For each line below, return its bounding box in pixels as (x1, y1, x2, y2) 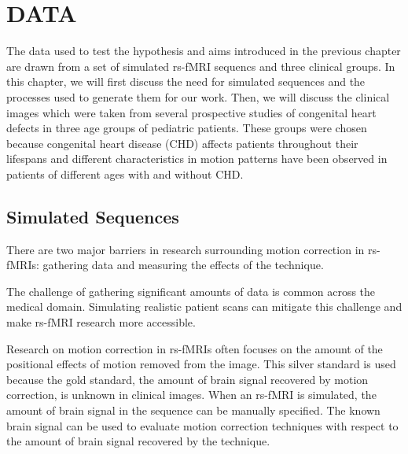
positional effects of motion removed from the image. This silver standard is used (6, 356, 396, 372)
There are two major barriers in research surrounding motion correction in (6, 241, 365, 257)
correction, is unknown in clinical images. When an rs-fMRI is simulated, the (6, 386, 377, 403)
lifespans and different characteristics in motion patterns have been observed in (6, 150, 388, 167)
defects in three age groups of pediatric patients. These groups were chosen (6, 120, 367, 136)
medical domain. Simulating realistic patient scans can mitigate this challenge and (6, 298, 402, 315)
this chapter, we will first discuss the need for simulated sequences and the (6, 73, 366, 90)
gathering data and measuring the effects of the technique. (42, 257, 324, 273)
